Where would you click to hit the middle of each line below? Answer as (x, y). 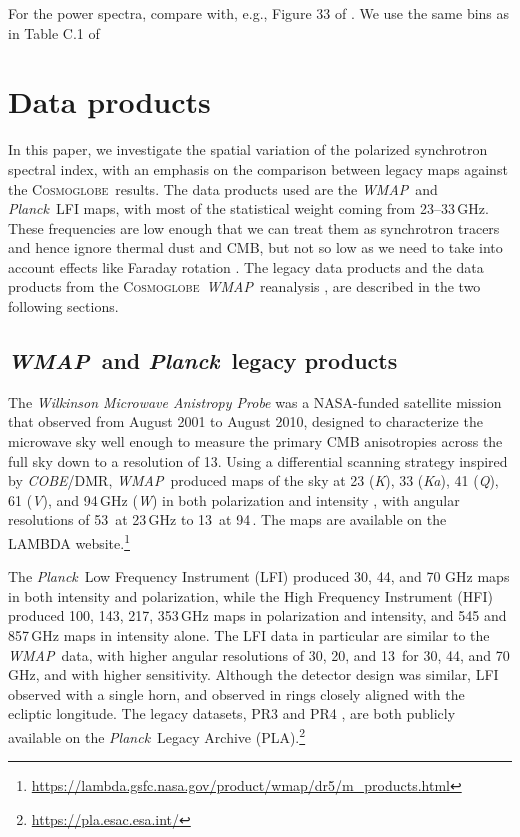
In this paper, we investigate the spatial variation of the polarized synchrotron (248, 149)
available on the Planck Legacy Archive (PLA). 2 (157, 735)
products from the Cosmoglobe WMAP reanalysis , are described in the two (244, 286)
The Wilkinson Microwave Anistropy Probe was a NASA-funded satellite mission (255, 401)
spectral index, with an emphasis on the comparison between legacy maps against (258, 168)
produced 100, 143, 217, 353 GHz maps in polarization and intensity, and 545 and (257, 615)
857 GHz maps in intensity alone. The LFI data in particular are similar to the (249, 635)
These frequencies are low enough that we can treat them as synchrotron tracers (254, 227)
